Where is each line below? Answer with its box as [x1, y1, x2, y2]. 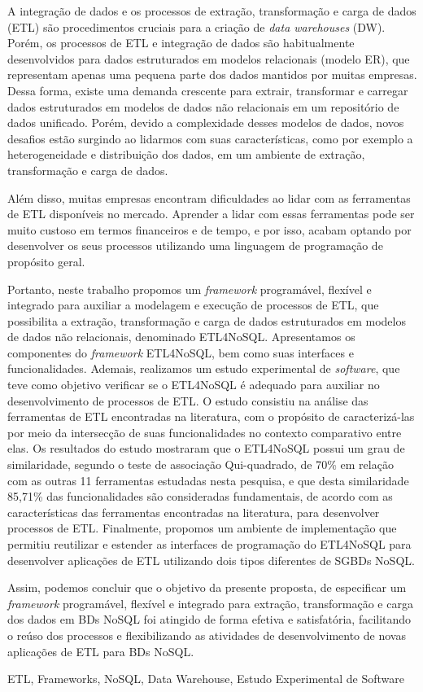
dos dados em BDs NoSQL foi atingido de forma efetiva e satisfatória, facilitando [7, 611, 412, 628]
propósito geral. [7, 252, 85, 269]
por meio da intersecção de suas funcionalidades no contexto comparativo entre [7, 423, 402, 440]
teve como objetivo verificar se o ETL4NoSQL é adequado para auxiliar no [7, 376, 380, 393]
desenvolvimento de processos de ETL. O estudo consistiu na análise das [7, 392, 368, 409]
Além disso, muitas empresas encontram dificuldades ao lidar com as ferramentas [7, 189, 411, 206]
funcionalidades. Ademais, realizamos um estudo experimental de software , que [7, 360, 400, 377]
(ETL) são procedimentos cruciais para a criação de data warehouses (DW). [7, 18, 386, 35]
